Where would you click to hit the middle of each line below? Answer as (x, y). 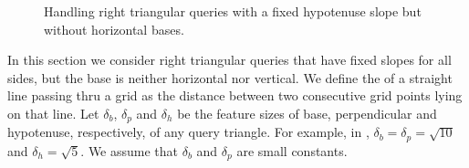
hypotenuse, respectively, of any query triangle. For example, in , (188, 132)
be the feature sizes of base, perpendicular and (307, 113)
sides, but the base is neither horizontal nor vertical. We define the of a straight (230, 77)
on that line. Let (53, 113)
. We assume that (130, 150)
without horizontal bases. (114, 29)
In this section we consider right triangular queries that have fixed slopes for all (229, 60)
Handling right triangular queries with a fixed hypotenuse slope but (233, 11)
